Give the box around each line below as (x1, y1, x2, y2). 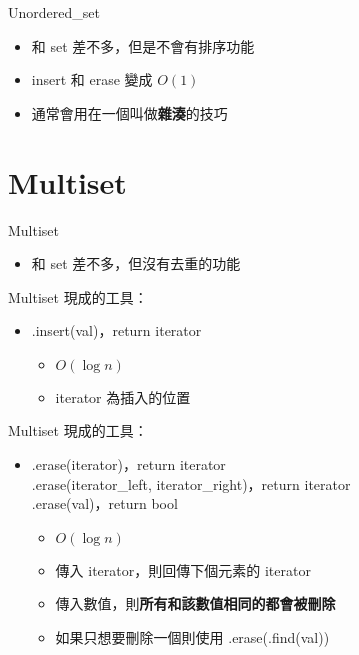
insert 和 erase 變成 (31, 69, 153, 90)
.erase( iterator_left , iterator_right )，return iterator (31, 473, 351, 494)
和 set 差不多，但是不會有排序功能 (31, 35, 255, 56)
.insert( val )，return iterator (31, 320, 202, 341)
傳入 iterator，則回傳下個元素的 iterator (55, 559, 311, 580)
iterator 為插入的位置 (55, 386, 191, 407)
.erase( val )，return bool (31, 493, 178, 514)
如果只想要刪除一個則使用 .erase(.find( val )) (55, 627, 330, 648)
